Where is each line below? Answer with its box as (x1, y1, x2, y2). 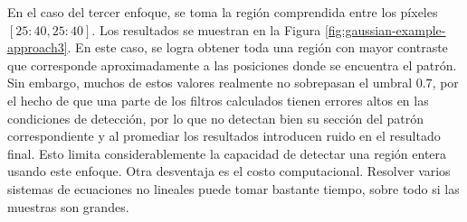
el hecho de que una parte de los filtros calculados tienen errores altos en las (7, 90, 429, 109)
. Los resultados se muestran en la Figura (91, 20, 321, 39)
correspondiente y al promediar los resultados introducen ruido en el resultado (7, 126, 441, 145)
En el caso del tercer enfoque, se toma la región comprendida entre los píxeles (7, 3, 438, 21)
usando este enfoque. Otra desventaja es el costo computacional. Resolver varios (7, 162, 451, 180)
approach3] (7, 38, 68, 57)
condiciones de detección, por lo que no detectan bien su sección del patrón (7, 108, 424, 127)
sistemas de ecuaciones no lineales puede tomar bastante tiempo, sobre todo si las (7, 179, 460, 198)
